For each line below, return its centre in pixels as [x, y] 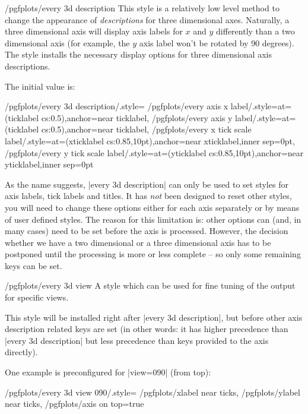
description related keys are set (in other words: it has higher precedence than [147, 329]
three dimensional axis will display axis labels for [94, 31]
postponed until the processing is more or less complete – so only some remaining [153, 254]
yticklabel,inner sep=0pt [49, 164]
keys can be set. [34, 265]
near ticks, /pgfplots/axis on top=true [74, 404]
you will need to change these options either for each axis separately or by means [152, 207]
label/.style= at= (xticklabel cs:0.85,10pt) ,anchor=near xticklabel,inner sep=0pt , [150, 140]
